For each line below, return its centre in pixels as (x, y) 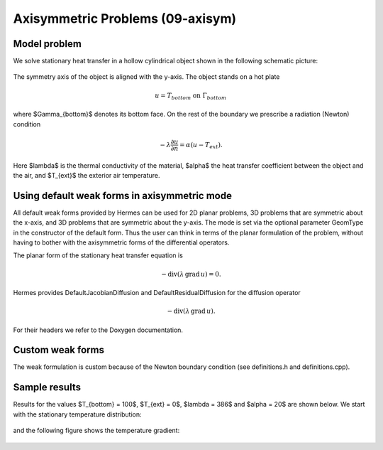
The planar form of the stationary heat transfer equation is (98, 255)
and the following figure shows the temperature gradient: (96, 431)
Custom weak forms (59, 350)
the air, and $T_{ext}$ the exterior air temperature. (87, 175)
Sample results (47, 387)
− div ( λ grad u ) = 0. (191, 274)
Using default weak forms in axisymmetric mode (122, 195)
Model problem (47, 44)
